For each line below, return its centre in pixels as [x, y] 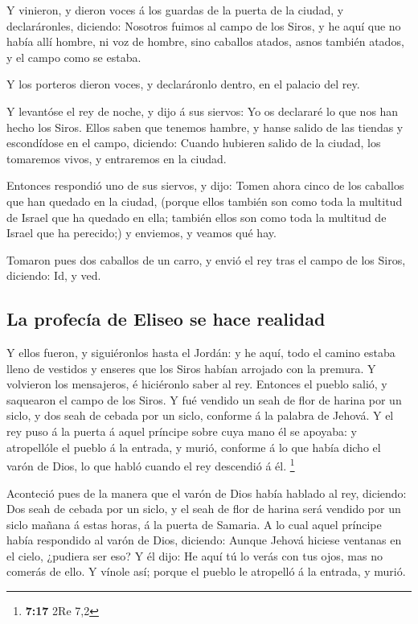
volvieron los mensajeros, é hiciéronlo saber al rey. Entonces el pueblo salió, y [197, 384]
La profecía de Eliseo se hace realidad [166, 319]
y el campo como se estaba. [74, 57]
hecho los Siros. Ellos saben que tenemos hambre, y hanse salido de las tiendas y [205, 127]
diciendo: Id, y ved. [54, 275]
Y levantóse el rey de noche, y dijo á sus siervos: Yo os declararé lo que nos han [203, 111]
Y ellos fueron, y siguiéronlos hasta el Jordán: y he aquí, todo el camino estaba [201, 353]
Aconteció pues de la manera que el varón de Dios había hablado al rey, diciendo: [207, 493]
